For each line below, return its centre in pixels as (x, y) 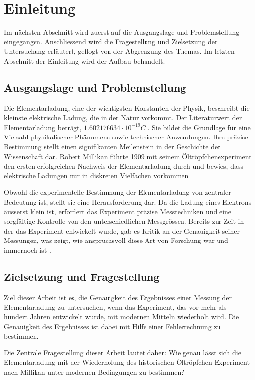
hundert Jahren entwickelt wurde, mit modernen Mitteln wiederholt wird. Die (122, 316)
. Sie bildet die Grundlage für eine (199, 127)
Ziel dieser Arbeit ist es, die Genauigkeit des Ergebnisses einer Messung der (118, 297)
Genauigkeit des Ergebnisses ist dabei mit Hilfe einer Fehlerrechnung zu (112, 326)
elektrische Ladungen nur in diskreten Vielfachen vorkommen (96, 175)
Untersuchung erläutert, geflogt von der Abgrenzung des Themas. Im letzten (119, 51)
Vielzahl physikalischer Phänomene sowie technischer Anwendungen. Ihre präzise (126, 137)
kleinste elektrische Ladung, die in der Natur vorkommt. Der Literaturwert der (123, 118)
